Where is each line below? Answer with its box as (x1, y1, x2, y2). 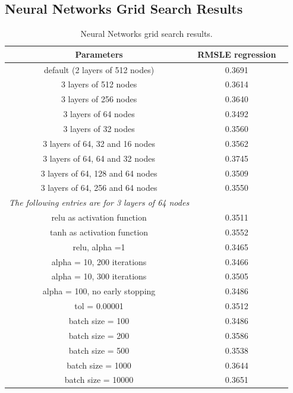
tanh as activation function (50, 225, 149, 238)
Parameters (75, 48, 123, 60)
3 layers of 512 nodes (61, 78, 137, 90)
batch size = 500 (68, 344, 130, 356)
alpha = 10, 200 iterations (51, 255, 147, 268)
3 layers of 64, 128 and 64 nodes (40, 166, 157, 179)
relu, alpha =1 (73, 240, 125, 253)
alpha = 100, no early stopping (42, 285, 156, 297)
